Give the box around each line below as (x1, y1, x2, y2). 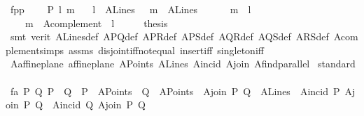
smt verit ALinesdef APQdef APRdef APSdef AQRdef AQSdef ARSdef (10, 29, 329, 44)
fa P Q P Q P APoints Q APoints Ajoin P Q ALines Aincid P (10, 83, 340, 98)
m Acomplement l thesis (24, 15, 168, 30)
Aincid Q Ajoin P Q (52, 97, 146, 112)
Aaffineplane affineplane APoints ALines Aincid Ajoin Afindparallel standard (10, 56, 356, 71)
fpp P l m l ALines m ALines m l (10, 2, 251, 16)
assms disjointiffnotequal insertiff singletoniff (68, 42, 264, 57)
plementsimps (6, 42, 64, 57)
